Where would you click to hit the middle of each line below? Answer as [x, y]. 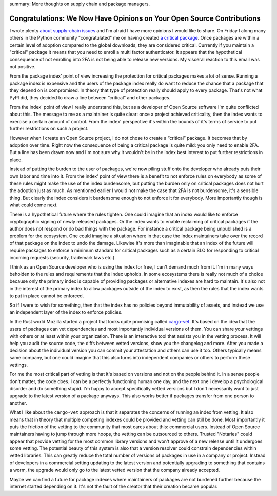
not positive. [23, 66]
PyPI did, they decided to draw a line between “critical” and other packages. [90, 98]
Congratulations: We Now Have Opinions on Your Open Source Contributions [135, 18]
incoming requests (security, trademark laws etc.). [63, 257]
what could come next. [34, 205]
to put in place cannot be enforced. [47, 296]
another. [18, 403]
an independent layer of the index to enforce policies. [66, 312]
